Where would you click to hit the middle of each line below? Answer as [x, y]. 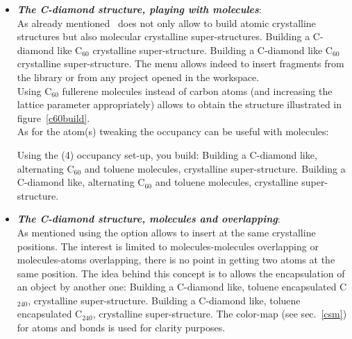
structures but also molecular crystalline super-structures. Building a [164, 36]
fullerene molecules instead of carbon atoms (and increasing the [197, 90]
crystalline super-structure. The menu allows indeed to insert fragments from [181, 63]
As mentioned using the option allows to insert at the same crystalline [166, 232]
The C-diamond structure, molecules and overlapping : [149, 219]
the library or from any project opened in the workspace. [138, 77]
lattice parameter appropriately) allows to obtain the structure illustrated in [179, 104]
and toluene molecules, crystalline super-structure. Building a [215, 168]
